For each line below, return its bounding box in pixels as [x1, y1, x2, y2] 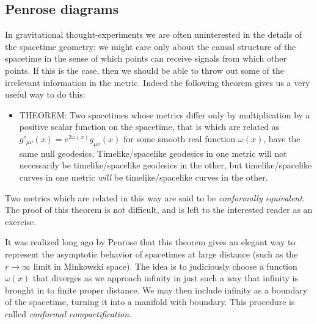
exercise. [5, 215, 37, 228]
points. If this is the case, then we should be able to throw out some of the [5, 63, 285, 76]
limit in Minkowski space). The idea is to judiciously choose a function [33, 259, 297, 272]
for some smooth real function [123, 132, 236, 145]
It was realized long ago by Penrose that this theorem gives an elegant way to [5, 236, 296, 248]
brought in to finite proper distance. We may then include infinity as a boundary [5, 283, 308, 296]
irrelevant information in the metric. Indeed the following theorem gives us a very [5, 76, 310, 88]
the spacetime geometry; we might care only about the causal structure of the [5, 40, 296, 52]
